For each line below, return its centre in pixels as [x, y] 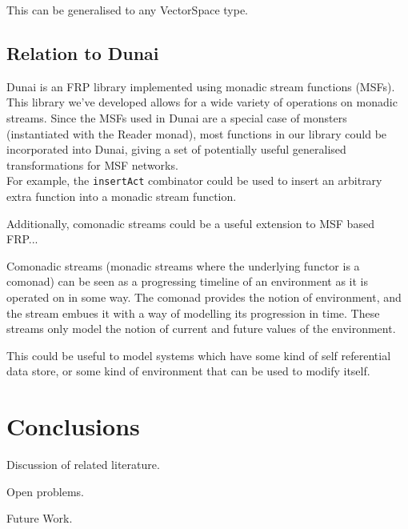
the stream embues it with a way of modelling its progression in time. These [193, 313]
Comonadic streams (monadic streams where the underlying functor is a [183, 265]
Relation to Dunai [83, 52]
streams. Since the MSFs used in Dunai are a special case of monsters [177, 117]
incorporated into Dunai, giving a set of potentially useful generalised [176, 149]
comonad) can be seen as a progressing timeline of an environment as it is [188, 281]
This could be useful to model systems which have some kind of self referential [199, 355]
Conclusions [73, 426]
